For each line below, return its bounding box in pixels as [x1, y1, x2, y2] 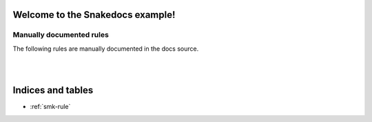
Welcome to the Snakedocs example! [12, 9, 176, 21]
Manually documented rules [12, 30, 110, 40]
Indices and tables [12, 84, 94, 96]
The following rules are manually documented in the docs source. [12, 45, 199, 53]
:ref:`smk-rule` [30, 103, 71, 111]
